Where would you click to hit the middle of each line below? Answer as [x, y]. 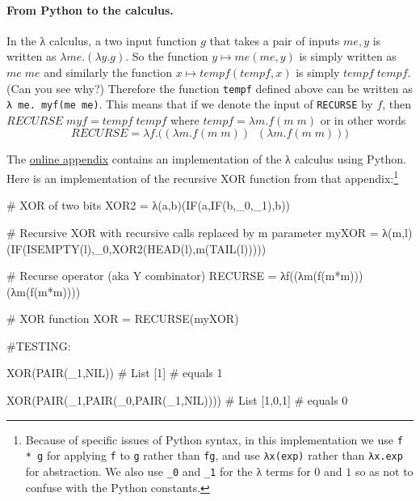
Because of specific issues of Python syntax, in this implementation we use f [214, 439]
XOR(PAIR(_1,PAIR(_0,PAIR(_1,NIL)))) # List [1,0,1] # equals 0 [177, 400]
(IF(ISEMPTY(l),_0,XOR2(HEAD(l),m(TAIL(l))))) [136, 248]
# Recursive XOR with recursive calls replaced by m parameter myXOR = [193, 232]
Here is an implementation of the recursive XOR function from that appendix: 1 [203, 177]
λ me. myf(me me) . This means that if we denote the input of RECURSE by [190, 104]
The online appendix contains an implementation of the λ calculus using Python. [206, 159]
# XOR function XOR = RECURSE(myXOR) [123, 318]
